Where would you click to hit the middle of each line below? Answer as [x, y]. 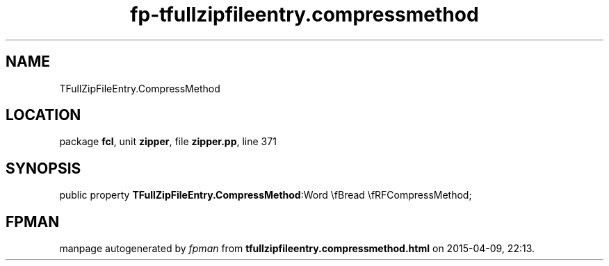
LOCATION [43, 115]
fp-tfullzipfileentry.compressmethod [304, 15]
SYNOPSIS [43, 168]
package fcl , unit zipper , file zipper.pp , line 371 [168, 142]
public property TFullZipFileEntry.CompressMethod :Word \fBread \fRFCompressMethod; [266, 195]
